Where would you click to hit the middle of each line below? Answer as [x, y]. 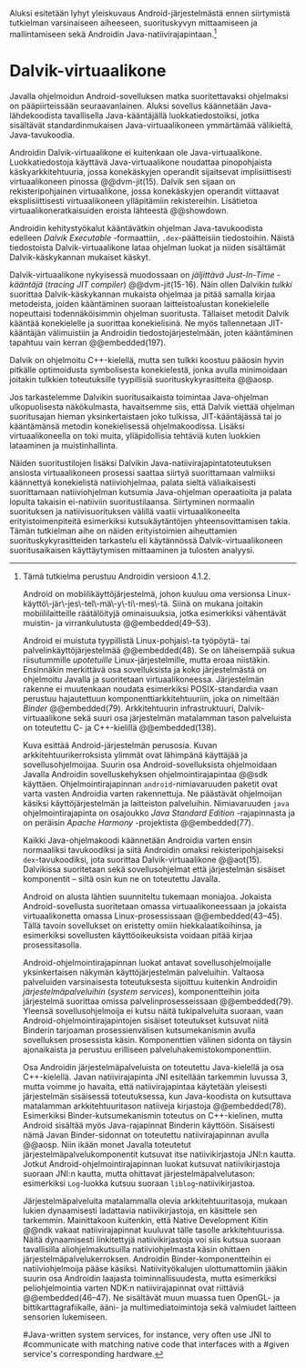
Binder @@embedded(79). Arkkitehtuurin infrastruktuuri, [129, 708]
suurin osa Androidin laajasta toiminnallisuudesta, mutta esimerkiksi [150, 1278]
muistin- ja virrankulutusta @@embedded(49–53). [117, 623]
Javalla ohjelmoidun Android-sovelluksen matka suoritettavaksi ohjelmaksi [149, 96]
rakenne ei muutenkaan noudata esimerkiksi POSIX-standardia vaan [150, 689]
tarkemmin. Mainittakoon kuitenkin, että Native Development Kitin [145, 1220]
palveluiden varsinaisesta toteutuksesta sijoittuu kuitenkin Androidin [150, 981]
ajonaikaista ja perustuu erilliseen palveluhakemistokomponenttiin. [147, 1049]
